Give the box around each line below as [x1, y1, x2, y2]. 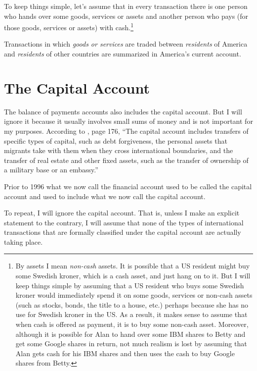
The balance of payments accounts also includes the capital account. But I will [4, 106, 242, 116]
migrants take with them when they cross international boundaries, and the [4, 145, 233, 156]
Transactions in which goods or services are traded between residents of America [4, 39, 248, 49]
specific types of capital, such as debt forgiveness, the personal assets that [4, 135, 227, 146]
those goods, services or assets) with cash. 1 [4, 21, 133, 32]
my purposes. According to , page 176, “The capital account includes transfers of [4, 125, 249, 136]
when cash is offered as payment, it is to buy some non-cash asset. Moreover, [15, 319, 249, 329]
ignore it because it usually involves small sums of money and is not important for [4, 116, 253, 126]
